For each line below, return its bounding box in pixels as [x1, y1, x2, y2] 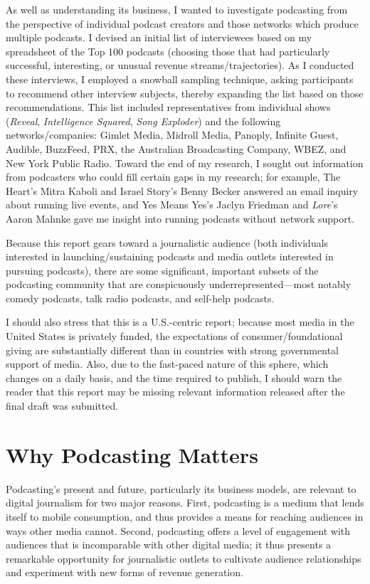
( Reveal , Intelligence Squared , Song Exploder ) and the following [6, 113, 281, 128]
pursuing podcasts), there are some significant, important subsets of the [6, 262, 319, 277]
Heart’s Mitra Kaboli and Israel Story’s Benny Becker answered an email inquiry [6, 183, 359, 198]
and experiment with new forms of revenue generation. [6, 565, 243, 580]
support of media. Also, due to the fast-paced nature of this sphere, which [6, 356, 329, 371]
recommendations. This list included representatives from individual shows [6, 100, 331, 115]
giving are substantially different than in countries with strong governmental [6, 342, 339, 357]
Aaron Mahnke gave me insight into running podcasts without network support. [6, 211, 355, 225]
